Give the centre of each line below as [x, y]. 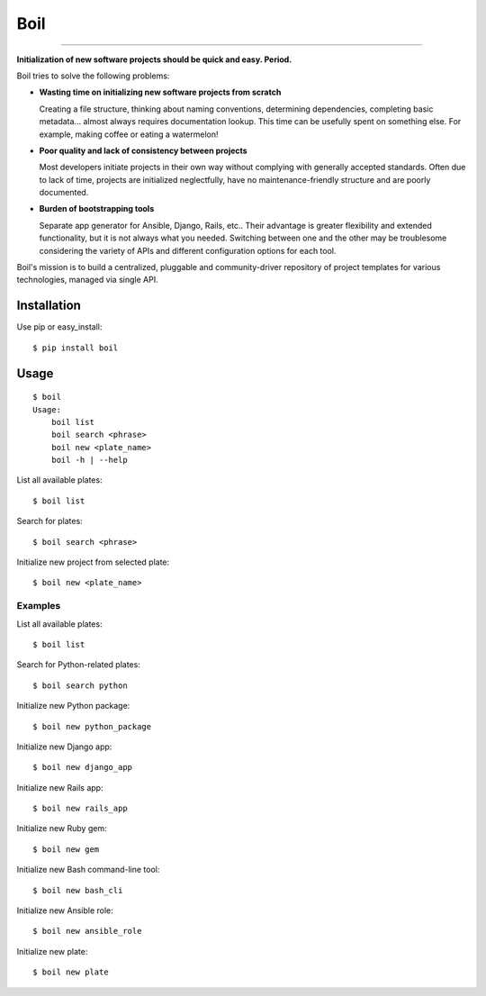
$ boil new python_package [92, 726]
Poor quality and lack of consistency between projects [143, 150]
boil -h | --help [89, 460]
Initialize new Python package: [73, 706]
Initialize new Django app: [64, 747]
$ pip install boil [76, 348]
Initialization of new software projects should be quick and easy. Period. [154, 59]
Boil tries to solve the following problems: [93, 76]
